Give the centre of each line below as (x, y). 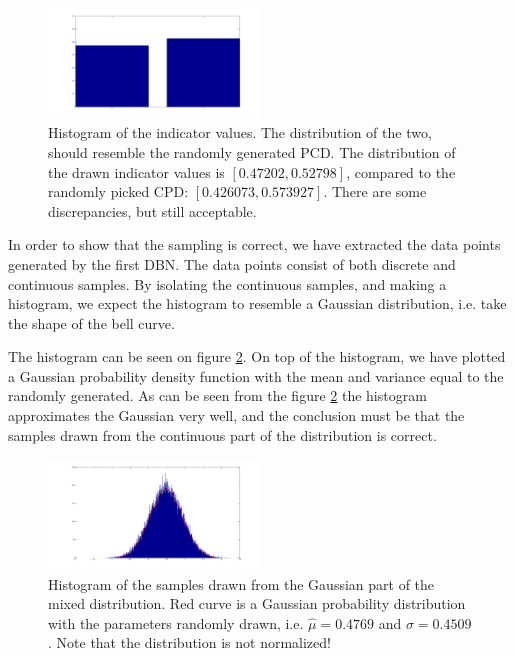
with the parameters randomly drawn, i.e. (176, 622)
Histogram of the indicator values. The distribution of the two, (240, 132)
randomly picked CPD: (118, 191)
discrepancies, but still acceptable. (152, 210)
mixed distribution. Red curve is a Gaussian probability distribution (257, 603)
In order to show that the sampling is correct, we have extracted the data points (254, 244)
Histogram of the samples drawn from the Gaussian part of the (241, 583)
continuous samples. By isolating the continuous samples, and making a (227, 283)
